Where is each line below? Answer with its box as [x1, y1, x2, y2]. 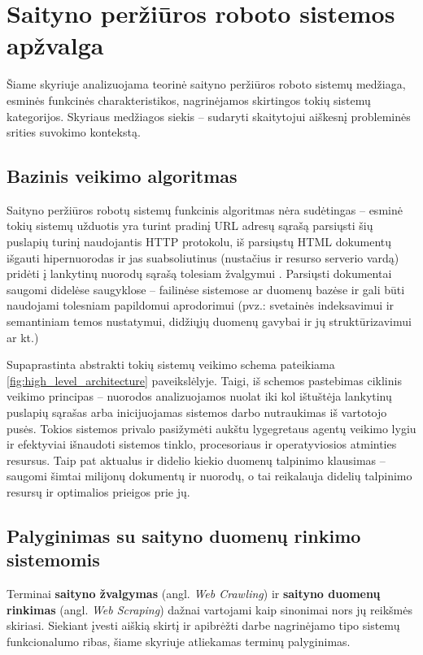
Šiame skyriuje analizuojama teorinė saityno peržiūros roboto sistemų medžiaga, [7, 76, 406, 93]
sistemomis [7, 547, 100, 572]
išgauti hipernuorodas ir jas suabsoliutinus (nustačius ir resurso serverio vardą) [7, 249, 399, 266]
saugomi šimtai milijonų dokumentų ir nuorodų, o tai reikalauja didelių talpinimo [7, 467, 412, 484]
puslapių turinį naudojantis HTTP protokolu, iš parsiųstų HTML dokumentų [7, 233, 392, 250]
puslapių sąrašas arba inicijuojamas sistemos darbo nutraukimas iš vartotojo [7, 404, 387, 421]
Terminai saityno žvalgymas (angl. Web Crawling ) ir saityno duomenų [7, 585, 381, 602]
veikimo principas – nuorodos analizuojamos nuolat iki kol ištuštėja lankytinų [7, 388, 392, 405]
